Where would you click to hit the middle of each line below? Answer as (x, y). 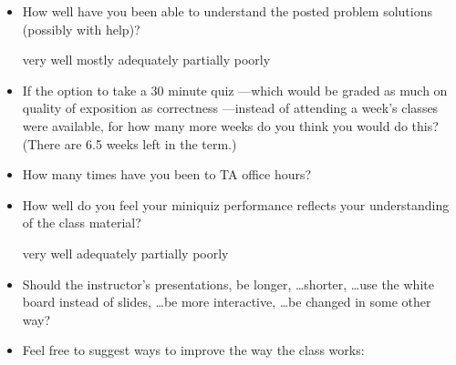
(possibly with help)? (81, 29)
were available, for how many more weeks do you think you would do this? (230, 125)
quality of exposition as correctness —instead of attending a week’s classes (230, 108)
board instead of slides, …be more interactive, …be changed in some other (227, 302)
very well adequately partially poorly (125, 253)
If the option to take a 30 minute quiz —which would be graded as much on (235, 90)
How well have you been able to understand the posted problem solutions (227, 11)
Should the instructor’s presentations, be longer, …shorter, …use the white (228, 284)
